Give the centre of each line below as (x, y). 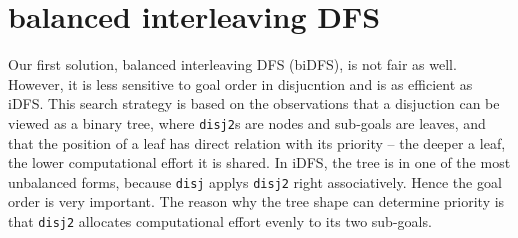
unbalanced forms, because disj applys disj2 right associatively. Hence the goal (255, 181)
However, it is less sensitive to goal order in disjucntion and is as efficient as (240, 83)
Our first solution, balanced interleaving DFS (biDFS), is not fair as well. (232, 64)
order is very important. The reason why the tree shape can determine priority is (256, 201)
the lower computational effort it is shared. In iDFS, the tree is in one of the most (259, 162)
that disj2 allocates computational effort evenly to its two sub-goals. (220, 221)
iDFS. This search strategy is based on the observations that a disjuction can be (254, 103)
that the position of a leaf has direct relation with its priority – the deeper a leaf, (257, 142)
